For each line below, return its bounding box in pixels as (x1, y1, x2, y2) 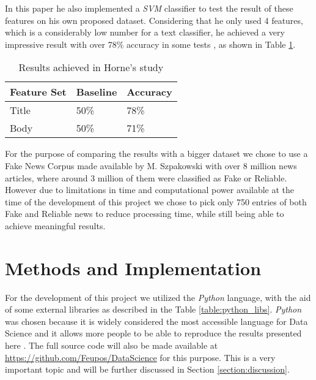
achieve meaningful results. (5, 219, 106, 232)
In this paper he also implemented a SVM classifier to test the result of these (5, 2, 293, 14)
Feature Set (10, 85, 67, 99)
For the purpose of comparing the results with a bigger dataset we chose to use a (5, 147, 308, 160)
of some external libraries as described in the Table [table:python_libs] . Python (5, 303, 302, 316)
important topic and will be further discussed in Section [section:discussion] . (5, 363, 290, 376)
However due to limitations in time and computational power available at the (5, 183, 295, 196)
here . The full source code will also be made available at (5, 339, 218, 352)
